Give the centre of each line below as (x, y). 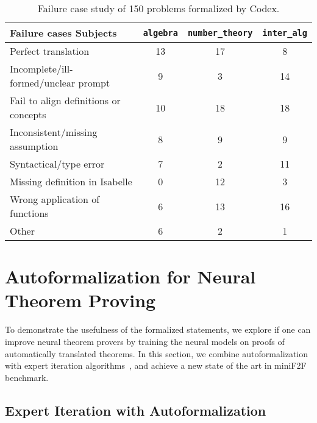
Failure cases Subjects (63, 33)
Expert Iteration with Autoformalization (136, 410)
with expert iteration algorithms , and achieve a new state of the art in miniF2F (156, 365)
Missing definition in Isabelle (71, 181)
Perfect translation (50, 51)
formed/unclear (43, 83)
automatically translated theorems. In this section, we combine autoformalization (157, 353)
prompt (94, 83)
